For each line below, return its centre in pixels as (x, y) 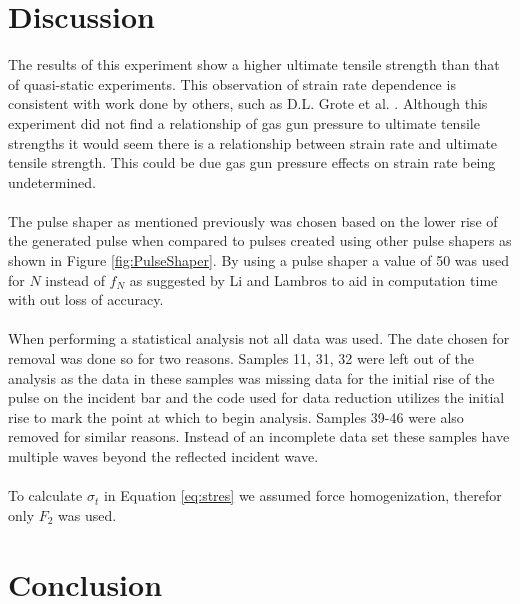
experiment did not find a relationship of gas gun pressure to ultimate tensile (244, 122)
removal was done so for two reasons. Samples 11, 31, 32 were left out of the (241, 358)
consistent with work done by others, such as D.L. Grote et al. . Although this (248, 103)
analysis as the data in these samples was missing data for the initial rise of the (251, 377)
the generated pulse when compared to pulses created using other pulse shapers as (260, 240)
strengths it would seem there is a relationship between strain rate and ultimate (253, 142)
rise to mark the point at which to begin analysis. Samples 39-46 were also (236, 416)
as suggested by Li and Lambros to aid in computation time (313, 279)
